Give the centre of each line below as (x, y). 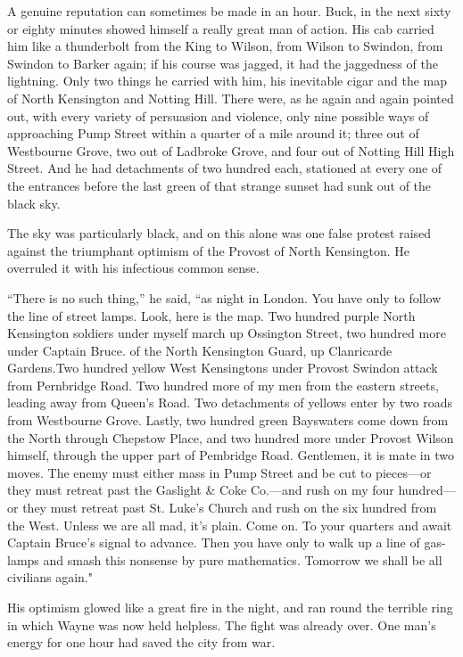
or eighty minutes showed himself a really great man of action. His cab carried (221, 28)
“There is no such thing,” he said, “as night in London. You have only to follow (224, 297)
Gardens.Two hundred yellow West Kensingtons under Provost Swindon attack (223, 368)
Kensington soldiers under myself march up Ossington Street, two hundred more (227, 333)
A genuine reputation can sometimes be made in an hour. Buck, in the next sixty (229, 11)
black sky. (34, 203)
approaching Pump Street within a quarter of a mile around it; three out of (213, 133)
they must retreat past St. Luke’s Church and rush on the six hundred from (230, 508)
